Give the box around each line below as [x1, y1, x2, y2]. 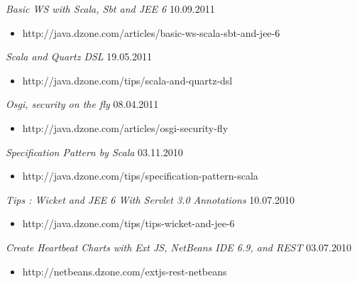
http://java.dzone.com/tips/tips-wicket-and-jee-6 [22, 216, 235, 231]
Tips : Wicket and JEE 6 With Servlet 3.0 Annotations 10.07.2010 [6, 192, 295, 207]
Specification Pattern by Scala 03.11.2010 [6, 144, 183, 159]
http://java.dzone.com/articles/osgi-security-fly [22, 120, 229, 135]
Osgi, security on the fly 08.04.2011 [6, 97, 159, 111]
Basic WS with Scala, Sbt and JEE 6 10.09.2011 [6, 1, 215, 16]
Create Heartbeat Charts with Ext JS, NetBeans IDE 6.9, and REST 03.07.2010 [6, 239, 351, 254]
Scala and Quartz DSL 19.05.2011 [6, 49, 153, 64]
